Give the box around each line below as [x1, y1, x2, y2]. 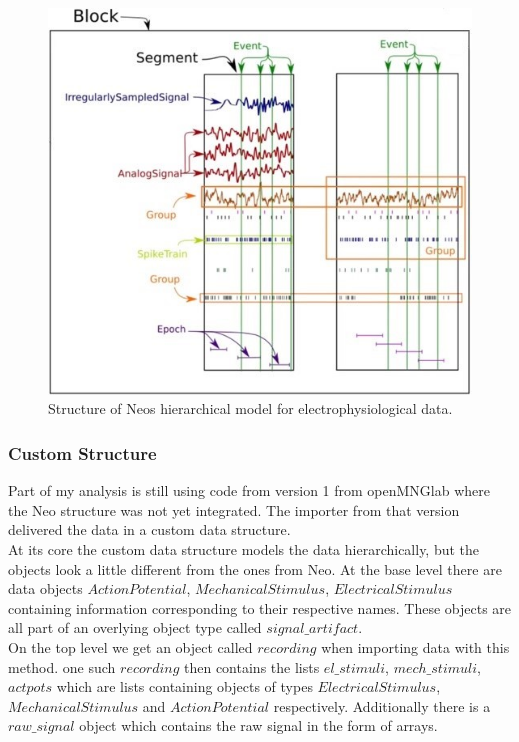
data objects [8, 578, 83, 599]
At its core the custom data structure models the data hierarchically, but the [8, 538, 480, 559]
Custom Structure [8, 440, 157, 465]
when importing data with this [321, 636, 510, 657]
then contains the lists [184, 656, 320, 677]
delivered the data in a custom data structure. [8, 519, 291, 540]
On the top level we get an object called [8, 636, 253, 657]
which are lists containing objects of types [56, 676, 313, 697]
